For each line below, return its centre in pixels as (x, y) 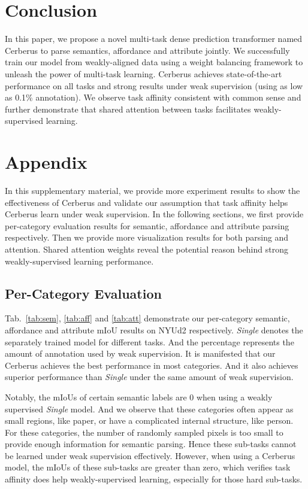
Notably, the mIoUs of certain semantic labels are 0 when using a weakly (139, 397)
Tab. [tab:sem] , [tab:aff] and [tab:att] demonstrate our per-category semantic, (147, 318)
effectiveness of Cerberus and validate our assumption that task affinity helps (147, 202)
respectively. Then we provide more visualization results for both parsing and (147, 237)
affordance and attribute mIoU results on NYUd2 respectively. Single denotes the (154, 329)
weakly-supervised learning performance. (79, 261)
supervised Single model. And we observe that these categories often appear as (149, 408)
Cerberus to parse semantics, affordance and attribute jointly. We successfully (147, 50)
